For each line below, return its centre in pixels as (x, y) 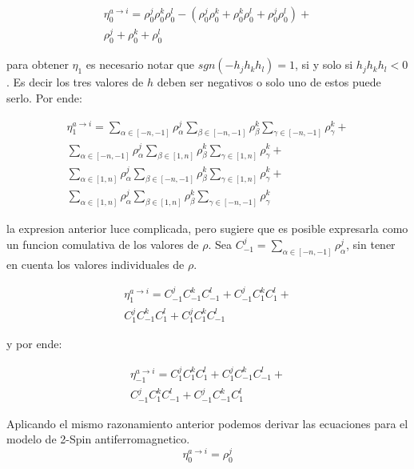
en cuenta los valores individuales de (96, 264)
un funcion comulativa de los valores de (103, 244)
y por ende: (34, 344)
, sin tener (371, 244)
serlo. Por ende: (44, 97)
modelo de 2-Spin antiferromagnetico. (98, 439)
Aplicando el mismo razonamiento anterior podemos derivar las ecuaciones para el (207, 423)
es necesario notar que (140, 64)
